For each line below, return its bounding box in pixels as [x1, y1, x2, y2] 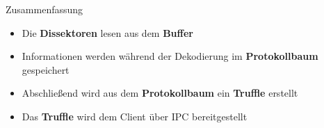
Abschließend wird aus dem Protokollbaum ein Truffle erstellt [22, 86, 298, 100]
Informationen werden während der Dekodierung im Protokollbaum [22, 49, 318, 63]
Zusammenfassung [6, 2, 83, 16]
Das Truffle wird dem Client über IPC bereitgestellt [22, 109, 248, 123]
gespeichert [22, 62, 70, 77]
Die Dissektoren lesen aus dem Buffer [22, 25, 193, 40]
